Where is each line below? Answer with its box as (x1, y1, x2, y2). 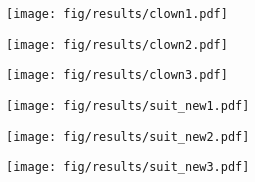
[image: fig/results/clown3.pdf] (6, 68, 228, 83)
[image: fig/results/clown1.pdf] (6, 7, 228, 21)
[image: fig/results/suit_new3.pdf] (6, 160, 250, 175)
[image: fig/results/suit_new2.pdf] (6, 129, 250, 144)
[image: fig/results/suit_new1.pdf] (6, 98, 250, 113)
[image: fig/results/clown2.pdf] (6, 37, 228, 52)
